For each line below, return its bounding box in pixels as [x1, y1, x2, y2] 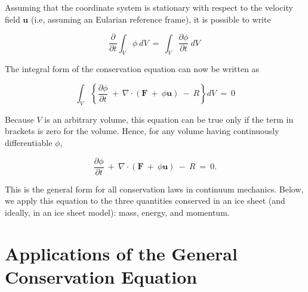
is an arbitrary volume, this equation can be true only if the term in [44, 113, 294, 125]
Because [5, 113, 34, 125]
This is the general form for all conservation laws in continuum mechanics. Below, [5, 182, 304, 195]
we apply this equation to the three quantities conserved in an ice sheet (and [5, 194, 285, 207]
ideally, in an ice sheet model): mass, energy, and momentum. [5, 206, 230, 218]
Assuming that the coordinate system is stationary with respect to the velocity [5, 1, 293, 13]
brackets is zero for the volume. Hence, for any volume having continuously [5, 125, 279, 137]
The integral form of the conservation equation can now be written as [5, 63, 260, 75]
